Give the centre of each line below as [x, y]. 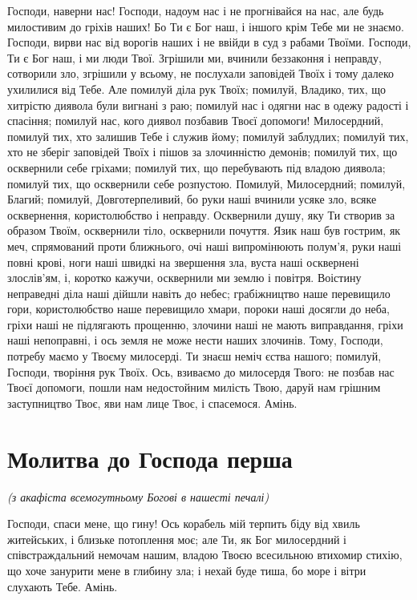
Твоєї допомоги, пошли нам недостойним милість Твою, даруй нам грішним [194, 387]
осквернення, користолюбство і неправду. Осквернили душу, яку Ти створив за [201, 214]
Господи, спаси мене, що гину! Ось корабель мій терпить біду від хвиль [184, 523]
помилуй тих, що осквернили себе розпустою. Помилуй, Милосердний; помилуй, [206, 183]
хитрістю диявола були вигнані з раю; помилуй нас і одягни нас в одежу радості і [208, 105]
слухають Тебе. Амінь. [63, 586]
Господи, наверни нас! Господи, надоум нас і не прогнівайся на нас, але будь [196, 10]
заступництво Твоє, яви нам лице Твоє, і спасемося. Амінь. [152, 403]
